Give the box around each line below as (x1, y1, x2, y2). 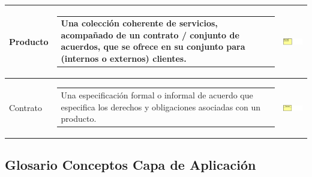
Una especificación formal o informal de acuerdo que (61, 89, 253, 101)
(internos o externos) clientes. (61, 52, 187, 65)
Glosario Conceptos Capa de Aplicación (5, 155, 256, 174)
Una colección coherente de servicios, (61, 17, 218, 29)
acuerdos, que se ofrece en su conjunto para (61, 40, 245, 53)
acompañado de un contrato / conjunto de (61, 28, 239, 41)
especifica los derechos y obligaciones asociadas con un (61, 100, 261, 113)
